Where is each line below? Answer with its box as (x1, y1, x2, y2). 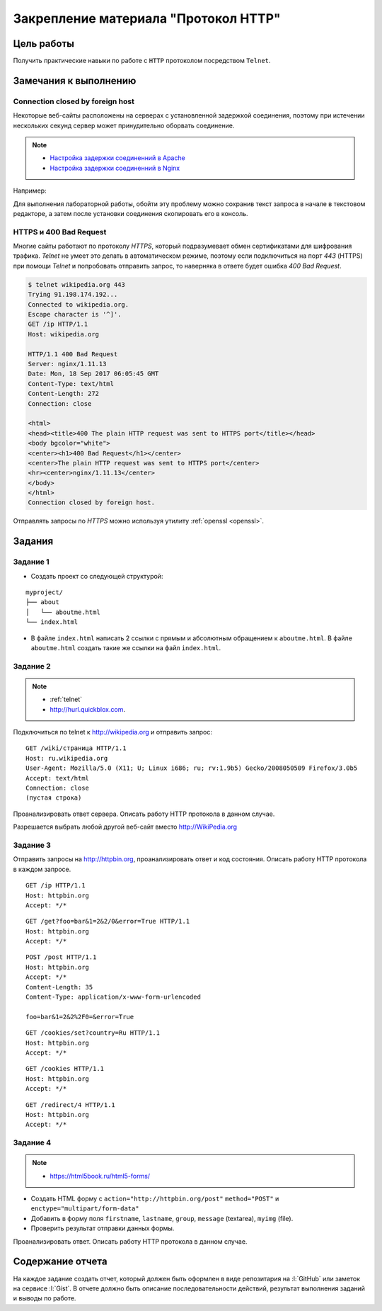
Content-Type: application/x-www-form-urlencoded (25, 993, 202, 1001)
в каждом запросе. (13, 865, 71, 873)
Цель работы (13, 38, 74, 50)
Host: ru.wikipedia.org (25, 754, 108, 762)
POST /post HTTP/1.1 (25, 953, 97, 961)
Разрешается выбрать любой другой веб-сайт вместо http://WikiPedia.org (13, 822, 237, 832)
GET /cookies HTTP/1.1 (25, 1065, 105, 1073)
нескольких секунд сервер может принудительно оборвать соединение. (13, 121, 235, 130)
